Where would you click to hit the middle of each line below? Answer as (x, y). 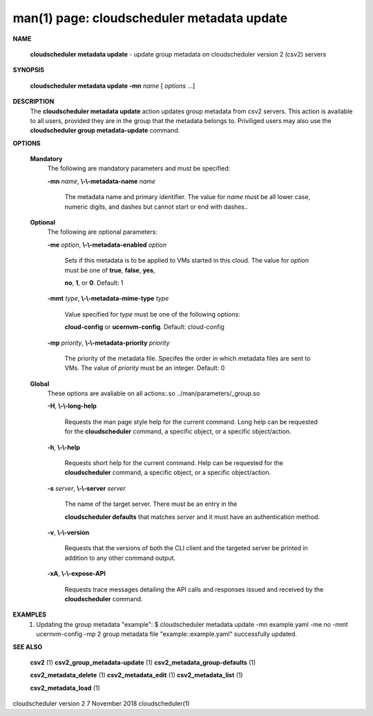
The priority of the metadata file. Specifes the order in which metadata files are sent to (188, 358)
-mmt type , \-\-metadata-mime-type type (108, 299)
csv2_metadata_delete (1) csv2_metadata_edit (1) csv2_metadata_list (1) (136, 675)
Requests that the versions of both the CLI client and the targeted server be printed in (186, 548)
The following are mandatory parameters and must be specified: (139, 169)
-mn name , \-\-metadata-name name (101, 181)
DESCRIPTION (34, 102)
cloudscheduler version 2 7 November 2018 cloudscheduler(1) (101, 704)
